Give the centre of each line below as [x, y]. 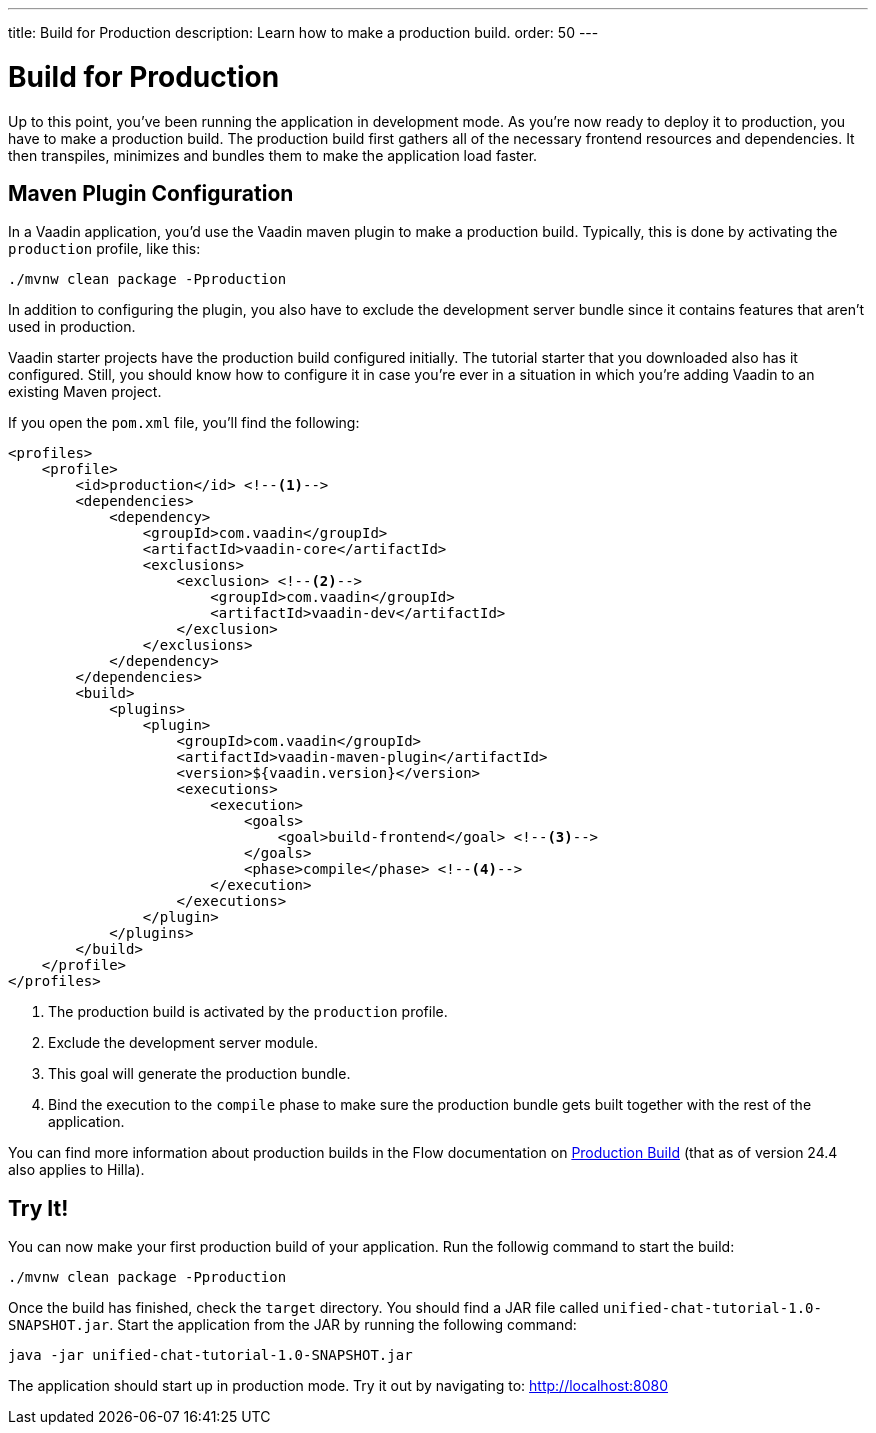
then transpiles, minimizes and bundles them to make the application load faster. [273, 155]
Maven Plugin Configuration [151, 193]
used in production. [72, 327]
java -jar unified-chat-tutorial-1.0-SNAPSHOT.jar [210, 1355]
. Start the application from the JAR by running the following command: [343, 1325]
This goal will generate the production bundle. [199, 1074]
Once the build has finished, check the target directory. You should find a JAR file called [303, 1308]
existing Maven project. [85, 392]
